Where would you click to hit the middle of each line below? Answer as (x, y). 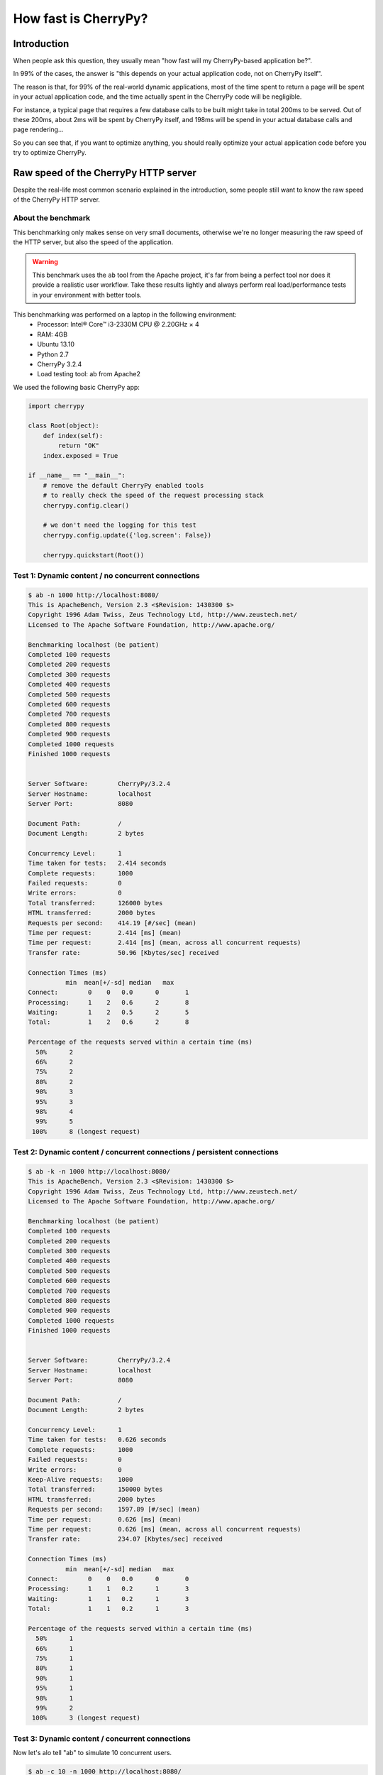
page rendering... (38, 130)
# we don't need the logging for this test (120, 525)
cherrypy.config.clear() (86, 505)
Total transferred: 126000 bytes (95, 903)
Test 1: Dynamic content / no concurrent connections (106, 575)
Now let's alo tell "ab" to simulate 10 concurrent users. (93, 1753)
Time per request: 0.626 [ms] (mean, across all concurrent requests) (165, 1529)
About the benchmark (52, 218)
